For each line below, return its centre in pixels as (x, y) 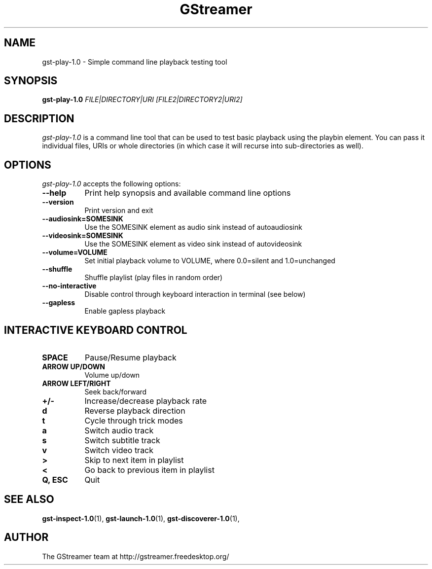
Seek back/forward (116, 391)
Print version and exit (119, 211)
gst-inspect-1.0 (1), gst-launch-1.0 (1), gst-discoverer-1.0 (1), (141, 518)
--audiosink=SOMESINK (83, 219)
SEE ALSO (29, 499)
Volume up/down (112, 375)
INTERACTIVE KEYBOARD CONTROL (96, 330)
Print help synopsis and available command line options (188, 193)
